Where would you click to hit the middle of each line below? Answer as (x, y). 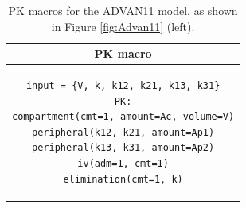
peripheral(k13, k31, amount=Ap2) (123, 148)
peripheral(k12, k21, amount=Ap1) (123, 132)
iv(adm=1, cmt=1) (123, 164)
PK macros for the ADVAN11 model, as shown (123, 10)
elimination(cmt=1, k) (123, 179)
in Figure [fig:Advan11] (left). (123, 26)
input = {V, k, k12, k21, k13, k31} (123, 86)
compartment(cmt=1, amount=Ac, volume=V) (123, 117)
